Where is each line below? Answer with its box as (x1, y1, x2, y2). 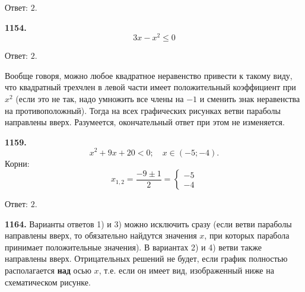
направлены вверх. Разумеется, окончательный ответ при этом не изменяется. (5, 116, 285, 128)
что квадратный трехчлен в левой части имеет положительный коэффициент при (5, 81, 296, 93)
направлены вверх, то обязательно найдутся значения (5, 229, 197, 242)
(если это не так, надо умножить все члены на (15, 93, 184, 105)
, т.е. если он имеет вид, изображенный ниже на (99, 264, 274, 277)
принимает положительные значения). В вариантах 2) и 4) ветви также (5, 240, 262, 253)
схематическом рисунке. (5, 275, 91, 288)
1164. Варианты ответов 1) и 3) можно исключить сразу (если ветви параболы (5, 217, 292, 230)
